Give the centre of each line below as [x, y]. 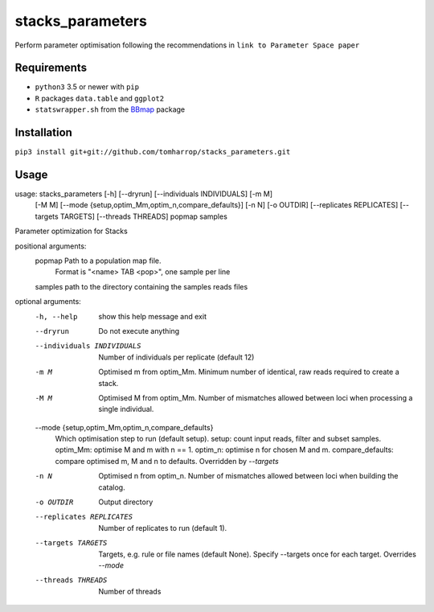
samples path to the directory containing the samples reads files [141, 286]
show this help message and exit [152, 316]
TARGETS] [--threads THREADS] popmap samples [144, 216]
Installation [43, 133]
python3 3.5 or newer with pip [87, 87]
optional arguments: [48, 302]
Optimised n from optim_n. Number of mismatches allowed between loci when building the [248, 476]
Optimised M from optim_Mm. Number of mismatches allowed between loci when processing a [256, 397]
